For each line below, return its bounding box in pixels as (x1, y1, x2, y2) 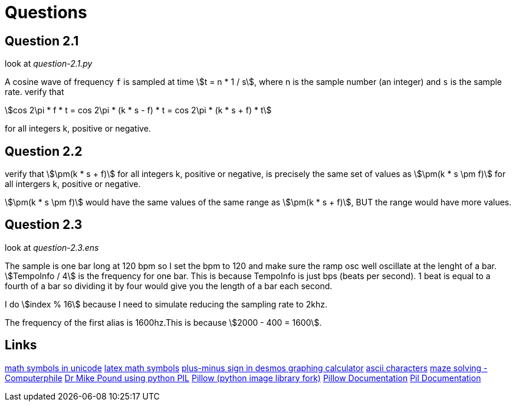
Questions (5, 2, 87, 22)
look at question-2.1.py (5, 58, 93, 69)
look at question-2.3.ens (5, 242, 99, 253)
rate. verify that (5, 87, 64, 97)
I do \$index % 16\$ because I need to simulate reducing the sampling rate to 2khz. (5, 299, 328, 309)
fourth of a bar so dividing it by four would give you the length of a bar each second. (5, 280, 333, 291)
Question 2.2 (5, 143, 83, 159)
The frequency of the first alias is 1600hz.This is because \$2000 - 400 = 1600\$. (5, 317, 322, 328)
